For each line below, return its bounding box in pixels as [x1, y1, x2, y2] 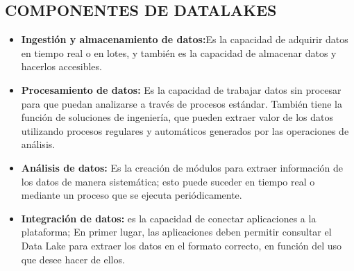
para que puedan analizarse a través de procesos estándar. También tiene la [21, 96, 342, 110]
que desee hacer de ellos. [21, 252, 125, 266]
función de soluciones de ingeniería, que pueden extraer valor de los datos [21, 110, 334, 124]
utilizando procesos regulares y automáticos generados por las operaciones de [21, 123, 349, 138]
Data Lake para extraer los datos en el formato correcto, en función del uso [21, 238, 342, 252]
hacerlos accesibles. [21, 59, 102, 74]
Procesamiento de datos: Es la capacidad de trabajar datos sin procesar [21, 82, 342, 97]
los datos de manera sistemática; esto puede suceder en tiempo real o [21, 174, 315, 188]
